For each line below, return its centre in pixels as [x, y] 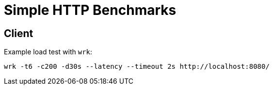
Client [19, 33]
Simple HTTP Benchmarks [90, 10]
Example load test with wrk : [48, 52]
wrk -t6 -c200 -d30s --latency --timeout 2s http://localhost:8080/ [137, 67]
